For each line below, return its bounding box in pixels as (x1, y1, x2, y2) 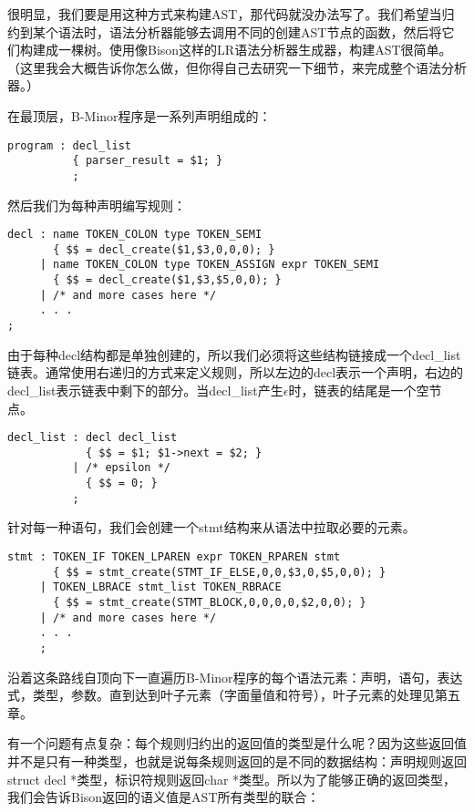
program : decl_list (7, 139, 132, 152)
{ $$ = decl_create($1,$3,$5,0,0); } (53, 273, 282, 287)
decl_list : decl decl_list (7, 431, 178, 445)
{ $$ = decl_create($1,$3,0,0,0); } (53, 242, 275, 256)
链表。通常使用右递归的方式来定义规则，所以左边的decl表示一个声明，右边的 (7, 363, 464, 382)
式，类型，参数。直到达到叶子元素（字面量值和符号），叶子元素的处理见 (7, 685, 435, 704)
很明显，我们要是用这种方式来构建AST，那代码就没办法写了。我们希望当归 (7, 5, 455, 23)
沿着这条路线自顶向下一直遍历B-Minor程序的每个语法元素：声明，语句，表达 (7, 667, 463, 686)
